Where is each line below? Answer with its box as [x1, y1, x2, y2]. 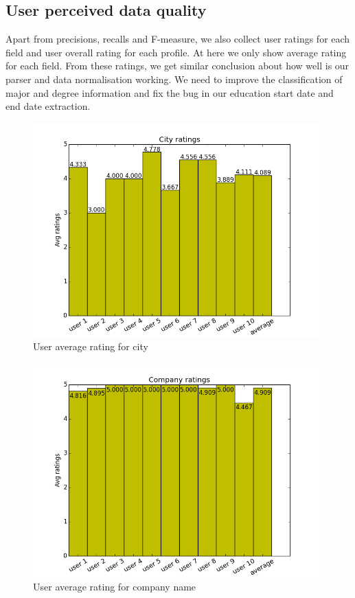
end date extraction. [5, 99, 91, 113]
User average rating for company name [33, 579, 196, 594]
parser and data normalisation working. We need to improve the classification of [5, 71, 343, 86]
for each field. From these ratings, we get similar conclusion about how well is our [5, 58, 350, 73]
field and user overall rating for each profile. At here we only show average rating [5, 45, 347, 59]
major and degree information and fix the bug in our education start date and [5, 85, 334, 100]
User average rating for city [33, 339, 148, 354]
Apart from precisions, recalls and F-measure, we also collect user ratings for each [5, 32, 350, 46]
